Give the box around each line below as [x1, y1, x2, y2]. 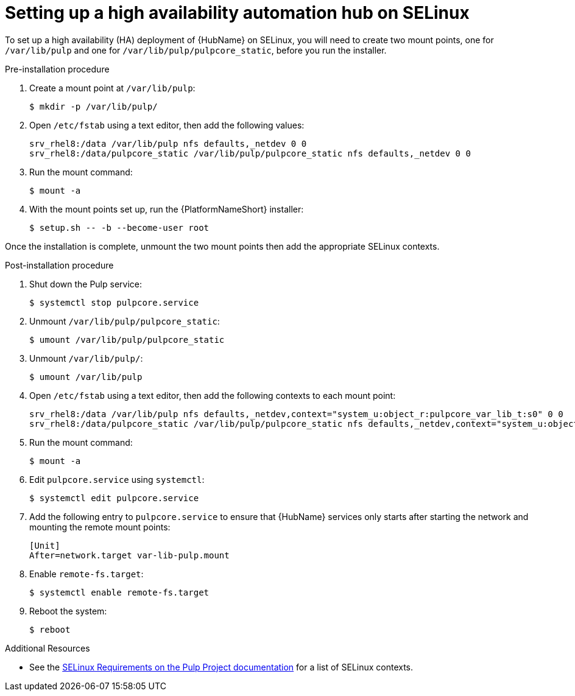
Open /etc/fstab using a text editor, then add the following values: [29, 119, 305, 130]
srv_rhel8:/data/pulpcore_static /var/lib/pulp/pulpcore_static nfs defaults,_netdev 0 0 [29, 148, 471, 158]
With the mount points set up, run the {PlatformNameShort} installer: [29, 203, 304, 214]
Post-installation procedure [5, 259, 114, 270]
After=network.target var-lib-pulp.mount [29, 550, 230, 560]
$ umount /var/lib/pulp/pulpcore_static [29, 334, 225, 345]
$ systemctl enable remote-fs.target [29, 587, 210, 597]
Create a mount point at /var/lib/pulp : [29, 82, 196, 93]
